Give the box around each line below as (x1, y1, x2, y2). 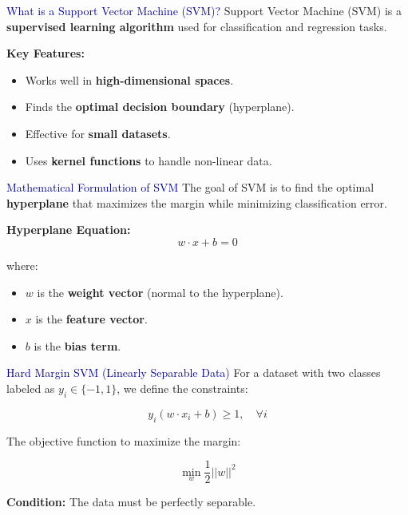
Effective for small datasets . (25, 125, 171, 141)
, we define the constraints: (117, 379, 248, 396)
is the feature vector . (35, 311, 148, 327)
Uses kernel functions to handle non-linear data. (25, 152, 272, 168)
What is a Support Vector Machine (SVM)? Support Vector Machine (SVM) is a (6, 2, 402, 18)
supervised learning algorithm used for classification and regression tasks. (6, 18, 387, 34)
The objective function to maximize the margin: (6, 432, 241, 449)
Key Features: (6, 45, 85, 61)
